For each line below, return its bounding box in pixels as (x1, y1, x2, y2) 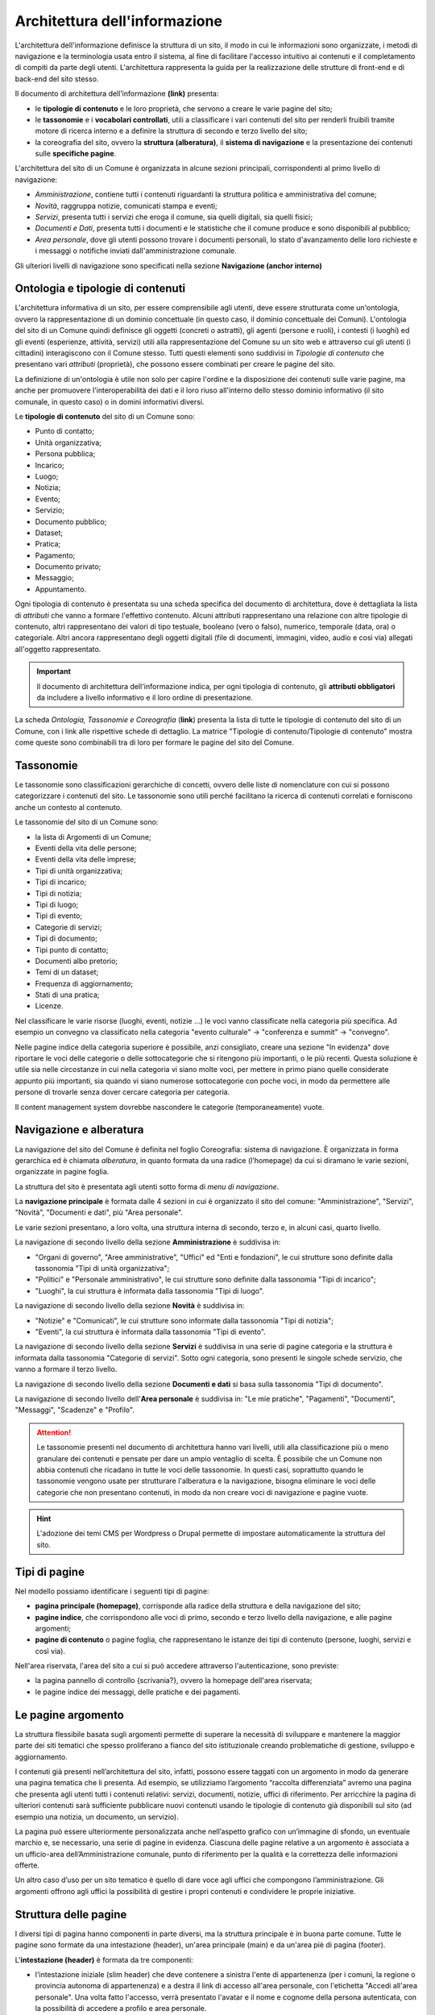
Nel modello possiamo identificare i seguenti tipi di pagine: (14, 1586, 209, 1596)
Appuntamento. (35, 584, 87, 594)
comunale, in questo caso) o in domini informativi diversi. (14, 397, 205, 406)
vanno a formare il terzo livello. (14, 1365, 118, 1374)
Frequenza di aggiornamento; (35, 978, 133, 988)
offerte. (14, 1860, 40, 1870)
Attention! (36, 1427, 72, 1437)
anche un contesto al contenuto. (14, 802, 122, 812)
